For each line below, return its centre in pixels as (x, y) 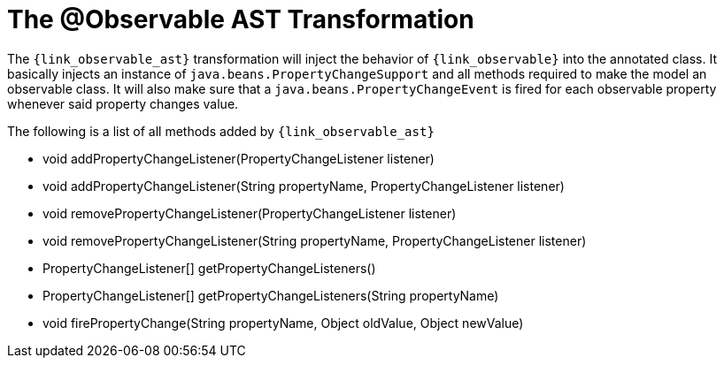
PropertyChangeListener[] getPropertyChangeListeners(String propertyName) (271, 295)
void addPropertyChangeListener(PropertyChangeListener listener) (239, 158)
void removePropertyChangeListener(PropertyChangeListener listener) (250, 213)
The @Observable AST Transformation (241, 19)
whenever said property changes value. (123, 103)
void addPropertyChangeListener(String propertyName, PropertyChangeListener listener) (304, 186)
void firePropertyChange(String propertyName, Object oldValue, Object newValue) (283, 323)
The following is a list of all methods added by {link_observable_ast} (221, 131)
